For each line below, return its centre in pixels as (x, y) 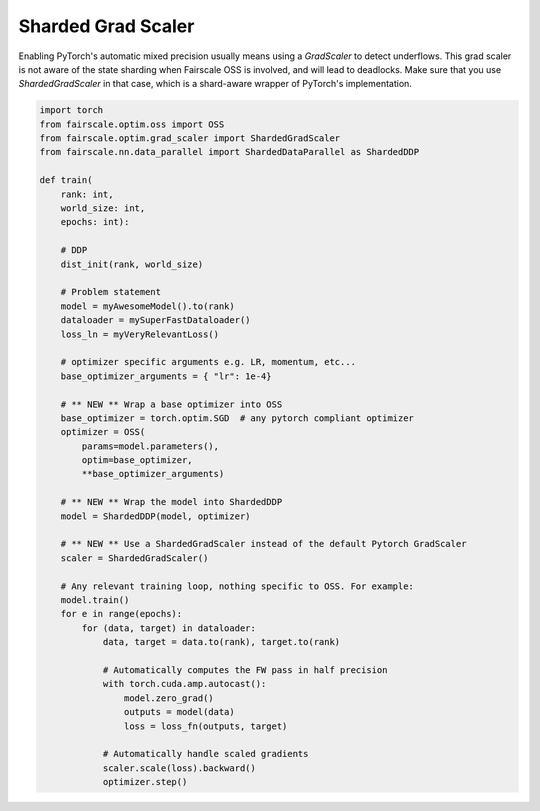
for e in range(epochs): (121, 614)
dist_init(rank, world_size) (132, 264)
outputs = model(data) (179, 712)
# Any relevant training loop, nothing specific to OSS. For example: (237, 586)
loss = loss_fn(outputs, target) (205, 726)
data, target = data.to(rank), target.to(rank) (221, 642)
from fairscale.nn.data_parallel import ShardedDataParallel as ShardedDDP (229, 152)
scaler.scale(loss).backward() (179, 768)
